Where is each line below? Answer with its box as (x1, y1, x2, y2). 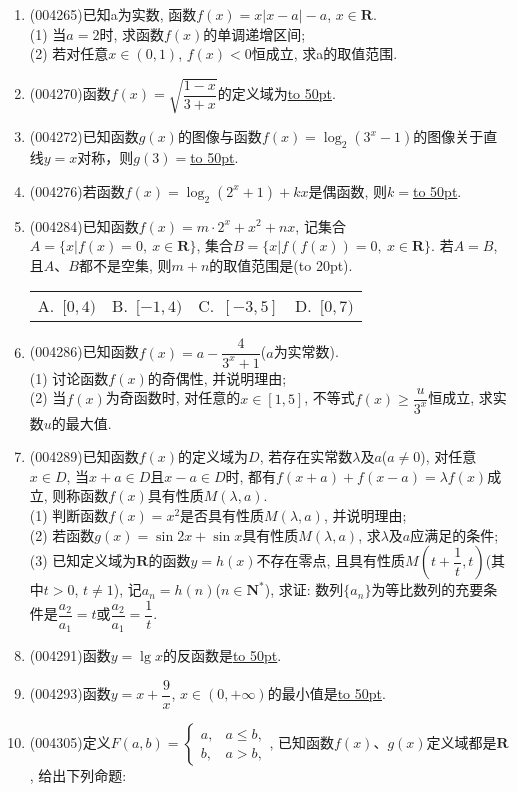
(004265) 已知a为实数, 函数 (29, 4, 197, 24)
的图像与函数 (177, 126, 262, 147)
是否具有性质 (180, 505, 265, 526)
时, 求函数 (99, 23, 164, 44)
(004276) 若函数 (29, 180, 125, 201)
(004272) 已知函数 (29, 126, 139, 147)
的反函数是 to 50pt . (162, 645, 282, 666)
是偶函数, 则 (308, 180, 388, 201)
